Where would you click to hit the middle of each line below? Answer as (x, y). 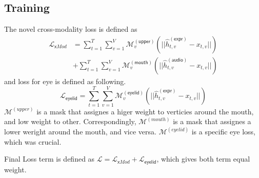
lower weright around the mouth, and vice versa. (80, 132)
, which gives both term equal (203, 159)
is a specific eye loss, (223, 132)
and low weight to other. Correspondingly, (70, 121)
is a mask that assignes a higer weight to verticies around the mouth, (145, 111)
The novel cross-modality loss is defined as (71, 29)
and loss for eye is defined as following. (65, 81)
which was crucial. (33, 141)
